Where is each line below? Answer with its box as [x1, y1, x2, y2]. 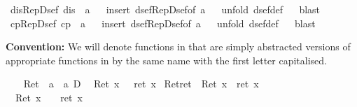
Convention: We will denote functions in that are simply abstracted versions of [6, 39, 351, 54]
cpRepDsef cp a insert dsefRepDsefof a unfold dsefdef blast [10, 15, 316, 30]
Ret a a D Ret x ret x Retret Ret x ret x [23, 76, 259, 91]
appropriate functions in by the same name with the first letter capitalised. [6, 52, 327, 67]
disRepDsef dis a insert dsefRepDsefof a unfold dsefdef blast [10, 2, 321, 16]
